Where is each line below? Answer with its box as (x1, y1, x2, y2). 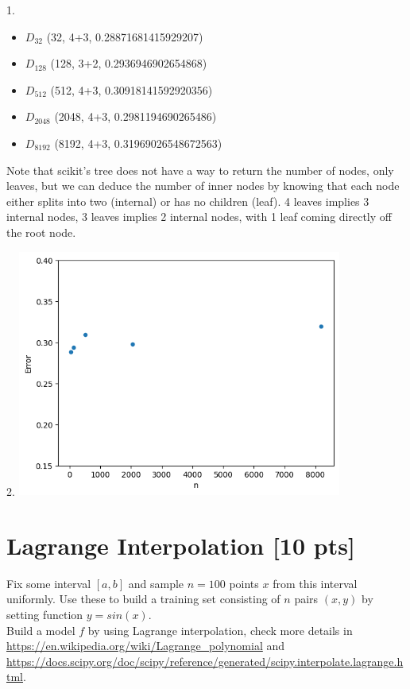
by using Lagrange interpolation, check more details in (87, 621, 353, 638)
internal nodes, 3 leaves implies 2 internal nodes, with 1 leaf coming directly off (6, 208, 392, 225)
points (229, 575, 259, 591)
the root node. (6, 223, 76, 240)
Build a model (6, 621, 75, 638)
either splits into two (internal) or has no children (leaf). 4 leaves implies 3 (6, 192, 369, 209)
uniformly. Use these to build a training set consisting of (6, 590, 280, 607)
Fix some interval (6, 575, 91, 591)
